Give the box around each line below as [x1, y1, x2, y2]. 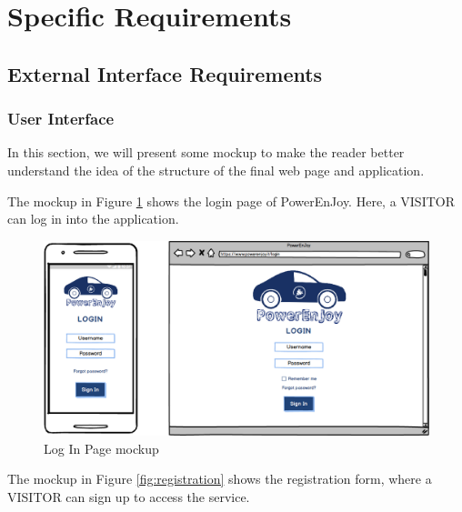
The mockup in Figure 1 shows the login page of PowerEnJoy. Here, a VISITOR [7, 191, 456, 210]
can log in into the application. [7, 209, 179, 228]
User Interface [7, 107, 115, 130]
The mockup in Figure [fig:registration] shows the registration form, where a [7, 469, 432, 488]
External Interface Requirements [7, 59, 323, 87]
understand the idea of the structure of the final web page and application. [7, 160, 425, 179]
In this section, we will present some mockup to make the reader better [7, 143, 405, 162]
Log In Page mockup [44, 438, 159, 457]
